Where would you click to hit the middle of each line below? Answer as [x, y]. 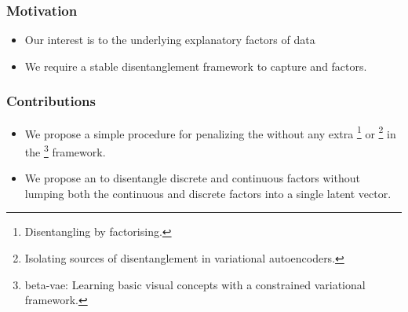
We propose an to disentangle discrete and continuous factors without [192, 178]
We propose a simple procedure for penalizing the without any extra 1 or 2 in [210, 132]
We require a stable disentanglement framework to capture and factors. [196, 66]
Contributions [51, 101]
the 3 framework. [65, 150]
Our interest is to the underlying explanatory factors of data [170, 40]
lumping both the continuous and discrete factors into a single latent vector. [208, 193]
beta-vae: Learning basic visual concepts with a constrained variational [195, 284]
